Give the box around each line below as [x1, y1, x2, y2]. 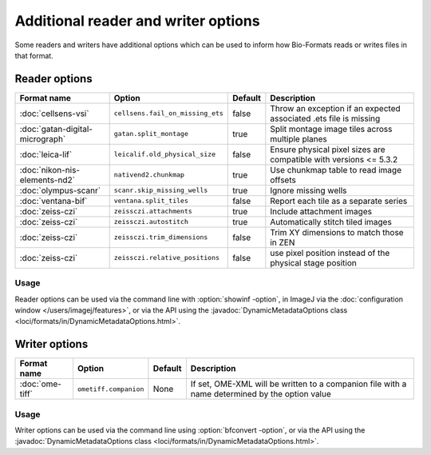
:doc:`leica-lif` [19, 149, 73, 160]
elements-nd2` [19, 174, 76, 186]
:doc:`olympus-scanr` [19, 185, 101, 196]
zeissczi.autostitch [113, 218, 189, 226]
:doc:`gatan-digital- [19, 123, 93, 134]
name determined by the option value [190, 389, 331, 400]
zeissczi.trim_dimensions [113, 233, 208, 241]
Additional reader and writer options [14, 12, 260, 30]
